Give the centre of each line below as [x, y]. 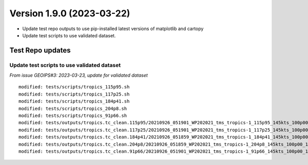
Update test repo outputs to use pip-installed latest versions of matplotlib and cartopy [113, 29]
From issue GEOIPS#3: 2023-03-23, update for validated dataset [79, 75]
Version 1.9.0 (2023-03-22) [70, 13]
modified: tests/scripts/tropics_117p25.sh [74, 94]
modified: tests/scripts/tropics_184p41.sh [74, 101]
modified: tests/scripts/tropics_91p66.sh [73, 116]
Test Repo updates [40, 50]
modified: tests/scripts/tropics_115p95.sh [74, 87]
